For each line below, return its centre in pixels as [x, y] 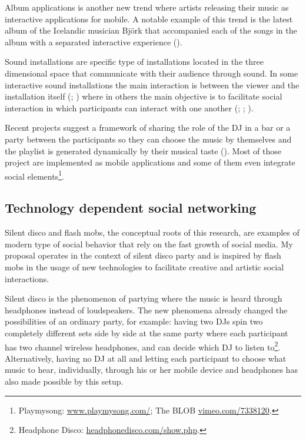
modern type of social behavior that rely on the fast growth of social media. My [149, 244]
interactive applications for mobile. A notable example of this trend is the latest [149, 19]
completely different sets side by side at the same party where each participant [147, 333]
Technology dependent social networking [131, 208]
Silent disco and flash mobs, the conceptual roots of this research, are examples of [152, 232]
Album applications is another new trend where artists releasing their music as [147, 7]
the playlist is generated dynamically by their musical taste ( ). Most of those [143, 150]
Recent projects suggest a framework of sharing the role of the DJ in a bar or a [148, 128]
